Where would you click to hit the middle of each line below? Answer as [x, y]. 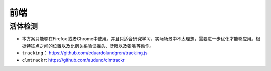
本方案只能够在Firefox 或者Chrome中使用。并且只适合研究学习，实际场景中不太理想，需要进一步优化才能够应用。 [139, 39]
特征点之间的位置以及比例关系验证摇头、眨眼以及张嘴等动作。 [90, 46]
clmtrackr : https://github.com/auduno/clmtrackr [73, 60]
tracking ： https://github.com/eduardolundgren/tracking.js [85, 53]
